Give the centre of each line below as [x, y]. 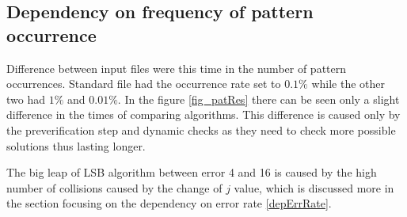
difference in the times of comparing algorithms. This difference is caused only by [203, 114]
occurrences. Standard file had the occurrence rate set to [144, 84]
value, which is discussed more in [314, 187]
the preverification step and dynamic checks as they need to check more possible [201, 129]
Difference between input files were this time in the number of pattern [177, 68]
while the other [348, 84]
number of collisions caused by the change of [114, 187]
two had [26, 99]
